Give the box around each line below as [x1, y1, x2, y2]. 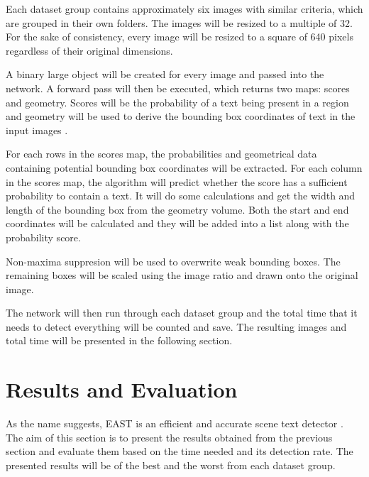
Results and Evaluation [6, 375, 238, 404]
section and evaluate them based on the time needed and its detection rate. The [6, 444, 353, 459]
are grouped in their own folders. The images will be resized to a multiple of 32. [6, 15, 353, 30]
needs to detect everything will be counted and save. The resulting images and [6, 319, 347, 334]
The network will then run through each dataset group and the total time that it [6, 305, 358, 320]
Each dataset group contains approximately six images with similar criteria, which [6, 1, 363, 16]
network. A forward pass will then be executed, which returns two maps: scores [6, 80, 350, 95]
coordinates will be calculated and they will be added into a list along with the [6, 216, 349, 231]
